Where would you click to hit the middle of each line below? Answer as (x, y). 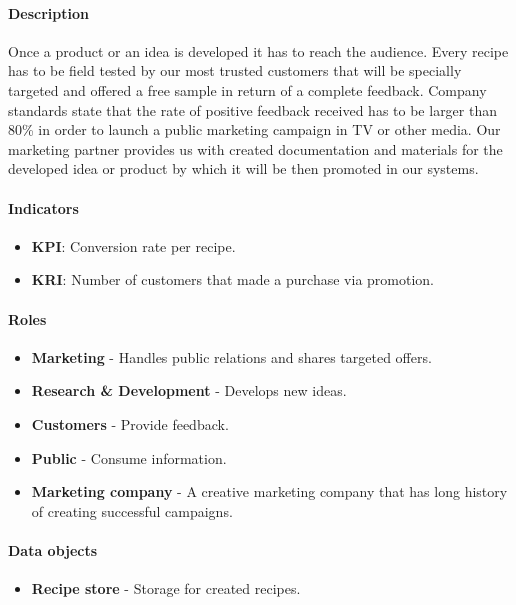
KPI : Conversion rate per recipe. (133, 245)
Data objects (53, 549)
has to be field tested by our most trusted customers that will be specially (235, 70)
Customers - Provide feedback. (130, 423)
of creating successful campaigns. (132, 510)
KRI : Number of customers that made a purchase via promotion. (232, 279)
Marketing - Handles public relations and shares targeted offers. (231, 356)
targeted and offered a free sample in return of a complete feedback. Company (247, 89)
